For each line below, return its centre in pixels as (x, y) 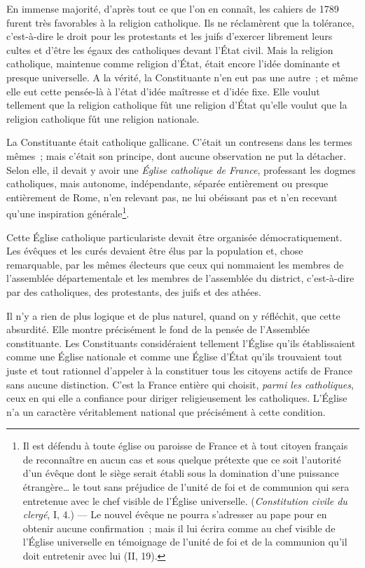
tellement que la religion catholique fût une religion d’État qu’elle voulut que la (177, 105)
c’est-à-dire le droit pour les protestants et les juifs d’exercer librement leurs (170, 36)
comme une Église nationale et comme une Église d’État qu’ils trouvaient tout (174, 357)
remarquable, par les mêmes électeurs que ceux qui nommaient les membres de (175, 264)
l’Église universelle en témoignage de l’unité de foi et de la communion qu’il (185, 542)
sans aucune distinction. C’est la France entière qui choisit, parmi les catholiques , (180, 384)
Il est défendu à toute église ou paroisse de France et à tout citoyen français (185, 446)
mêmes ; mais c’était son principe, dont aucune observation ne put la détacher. (176, 155)
